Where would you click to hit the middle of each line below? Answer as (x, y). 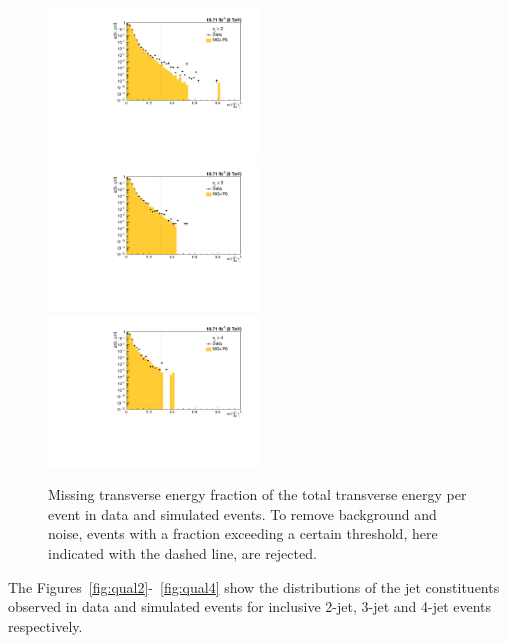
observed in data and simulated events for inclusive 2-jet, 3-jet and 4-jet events (250, 606)
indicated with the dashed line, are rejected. (182, 553)
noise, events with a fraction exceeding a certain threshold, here (243, 533)
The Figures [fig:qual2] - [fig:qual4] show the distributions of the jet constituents (254, 586)
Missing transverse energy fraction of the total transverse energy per (257, 494)
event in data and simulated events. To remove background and (242, 513)
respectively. (45, 625)
